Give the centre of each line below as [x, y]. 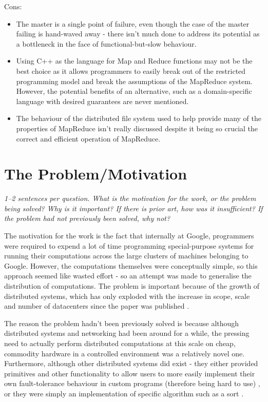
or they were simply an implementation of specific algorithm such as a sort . [124, 393]
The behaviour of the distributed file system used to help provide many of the [139, 118]
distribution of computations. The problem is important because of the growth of [132, 286]
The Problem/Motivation [96, 174]
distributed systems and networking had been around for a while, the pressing [127, 333]
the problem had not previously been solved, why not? [87, 218]
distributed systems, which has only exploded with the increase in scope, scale [127, 296]
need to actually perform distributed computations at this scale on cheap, [120, 343]
